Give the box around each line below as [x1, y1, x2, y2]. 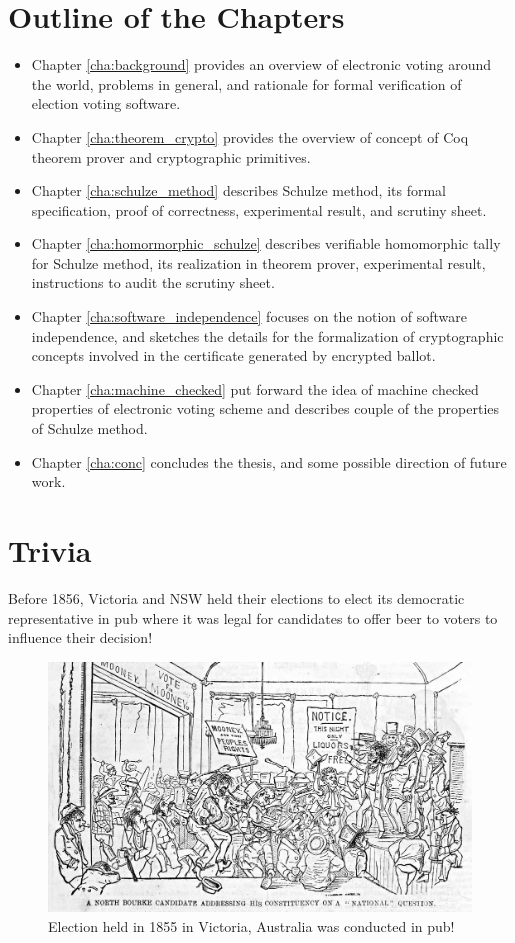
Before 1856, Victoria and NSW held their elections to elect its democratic [8, 587, 465, 608]
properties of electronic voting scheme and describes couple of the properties [31, 398, 500, 419]
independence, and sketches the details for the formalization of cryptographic [31, 325, 504, 346]
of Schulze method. [31, 418, 148, 439]
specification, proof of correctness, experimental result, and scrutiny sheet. [31, 199, 487, 220]
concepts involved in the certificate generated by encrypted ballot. [31, 345, 436, 366]
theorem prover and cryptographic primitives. [31, 146, 311, 167]
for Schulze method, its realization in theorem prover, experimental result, [31, 252, 486, 273]
